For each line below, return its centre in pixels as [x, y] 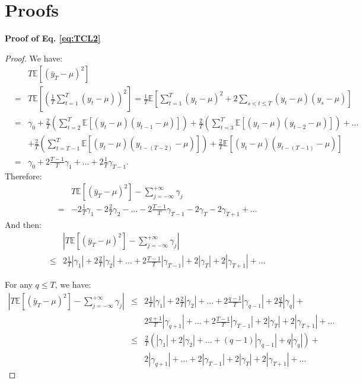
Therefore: [23, 176]
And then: [23, 224]
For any [19, 284]
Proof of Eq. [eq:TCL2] [53, 38]
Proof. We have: [34, 58]
